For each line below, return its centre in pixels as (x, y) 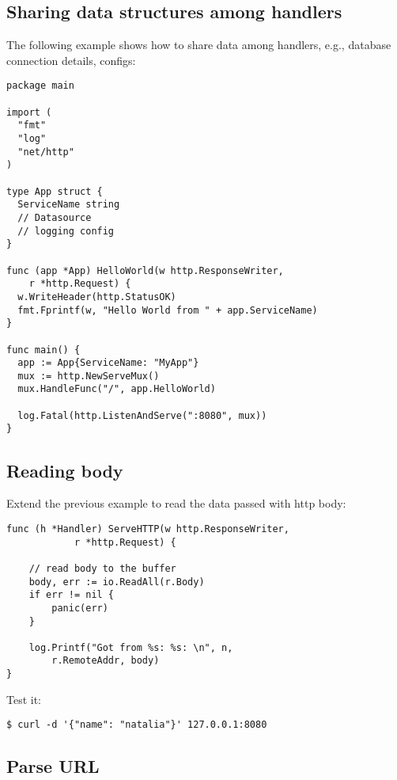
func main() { (43, 350)
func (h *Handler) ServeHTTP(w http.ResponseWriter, (148, 529)
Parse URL (53, 766)
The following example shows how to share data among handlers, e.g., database (199, 45)
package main (40, 86)
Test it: (24, 699)
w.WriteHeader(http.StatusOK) (97, 297)
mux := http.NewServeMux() (89, 376)
